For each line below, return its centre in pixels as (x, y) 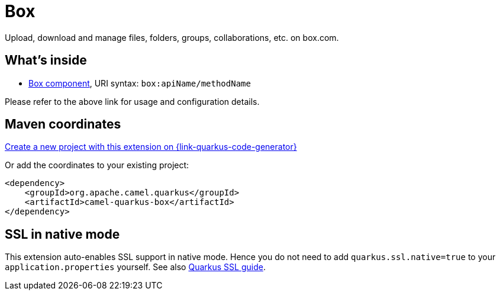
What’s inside (46, 60)
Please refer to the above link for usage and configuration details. (132, 101)
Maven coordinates (63, 124)
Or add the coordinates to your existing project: (97, 165)
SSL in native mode (62, 234)
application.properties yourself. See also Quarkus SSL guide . (135, 267)
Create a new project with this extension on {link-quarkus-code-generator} (151, 147)
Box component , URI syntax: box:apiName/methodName (140, 83)
